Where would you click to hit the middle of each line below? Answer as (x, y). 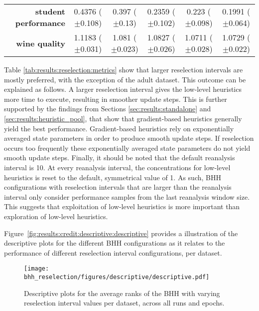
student (50, 11)
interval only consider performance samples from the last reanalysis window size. (127, 196)
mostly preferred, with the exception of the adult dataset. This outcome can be (125, 79)
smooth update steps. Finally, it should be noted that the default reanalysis (120, 157)
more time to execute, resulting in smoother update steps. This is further (116, 99)
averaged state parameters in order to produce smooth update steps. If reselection (129, 138)
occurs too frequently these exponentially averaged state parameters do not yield (127, 148)
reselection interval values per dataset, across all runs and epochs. (124, 303)
